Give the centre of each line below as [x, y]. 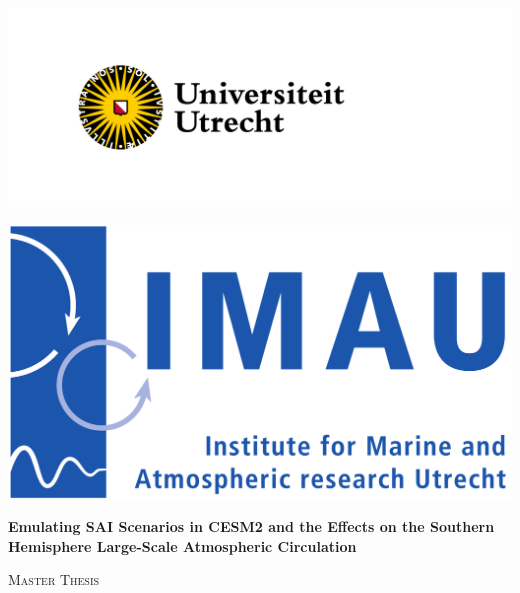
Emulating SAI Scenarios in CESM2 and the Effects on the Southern [251, 526]
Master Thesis [54, 579]
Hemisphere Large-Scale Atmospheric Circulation [182, 545]
